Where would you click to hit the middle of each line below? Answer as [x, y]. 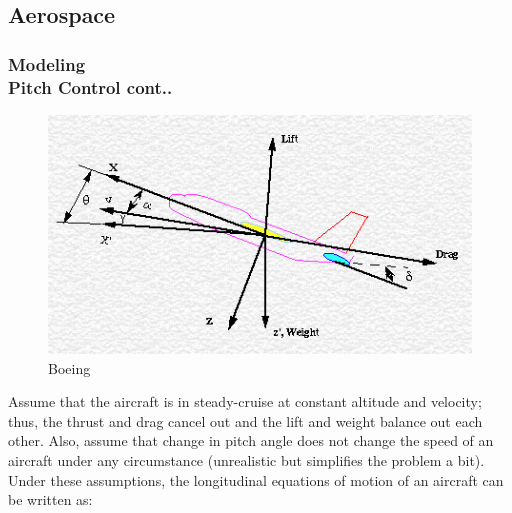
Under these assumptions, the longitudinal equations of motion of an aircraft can [256, 479]
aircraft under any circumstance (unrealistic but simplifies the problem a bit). [246, 460]
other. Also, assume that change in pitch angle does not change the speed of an [251, 440]
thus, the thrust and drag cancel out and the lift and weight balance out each [245, 420]
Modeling [47, 63]
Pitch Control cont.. [90, 86]
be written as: [50, 499]
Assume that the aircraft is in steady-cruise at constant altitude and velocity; [245, 401]
